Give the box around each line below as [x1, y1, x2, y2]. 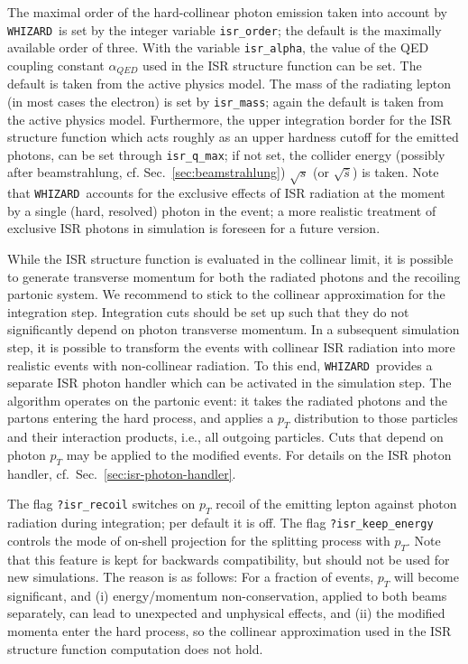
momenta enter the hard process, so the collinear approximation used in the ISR [7, 622, 452, 641]
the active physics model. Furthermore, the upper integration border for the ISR [7, 109, 452, 128]
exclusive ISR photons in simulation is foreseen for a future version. [7, 219, 381, 238]
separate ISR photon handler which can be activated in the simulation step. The [7, 373, 452, 392]
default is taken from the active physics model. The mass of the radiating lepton [7, 74, 452, 93]
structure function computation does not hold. [7, 639, 263, 658]
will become [393, 567, 459, 586]
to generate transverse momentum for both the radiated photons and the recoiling [7, 267, 461, 285]
